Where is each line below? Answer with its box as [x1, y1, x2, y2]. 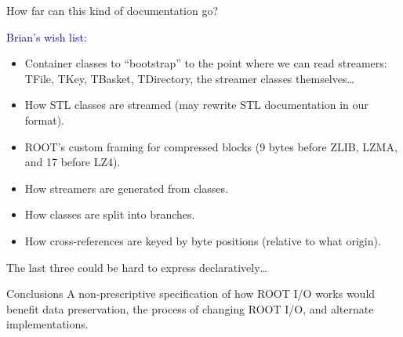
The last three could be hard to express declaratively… [6, 259, 267, 275]
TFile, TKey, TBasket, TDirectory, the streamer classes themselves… [24, 70, 354, 86]
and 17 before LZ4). [24, 154, 121, 170]
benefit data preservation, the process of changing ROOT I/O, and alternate [6, 300, 374, 317]
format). [24, 111, 65, 128]
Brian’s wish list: [6, 28, 87, 45]
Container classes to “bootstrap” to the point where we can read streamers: [24, 55, 387, 71]
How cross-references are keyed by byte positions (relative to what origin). [24, 232, 381, 248]
